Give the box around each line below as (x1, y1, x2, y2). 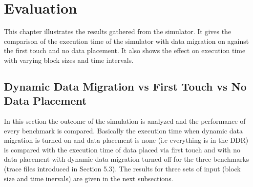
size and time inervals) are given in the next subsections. (4, 173, 173, 183)
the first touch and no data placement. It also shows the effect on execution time (4, 45, 246, 56)
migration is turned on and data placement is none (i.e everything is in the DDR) (4, 135, 249, 145)
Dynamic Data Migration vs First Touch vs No (4, 78, 247, 93)
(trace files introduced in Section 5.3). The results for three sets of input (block (4, 164, 241, 174)
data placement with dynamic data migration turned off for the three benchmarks (4, 154, 249, 164)
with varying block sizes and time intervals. (4, 55, 134, 65)
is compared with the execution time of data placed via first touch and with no (4, 144, 241, 154)
